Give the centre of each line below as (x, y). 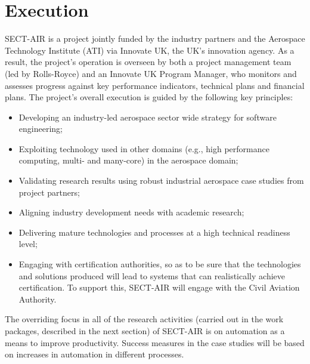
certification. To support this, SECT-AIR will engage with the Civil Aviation (159, 287)
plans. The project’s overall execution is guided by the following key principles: (149, 97)
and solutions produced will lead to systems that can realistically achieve (152, 275)
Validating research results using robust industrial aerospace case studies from (161, 181)
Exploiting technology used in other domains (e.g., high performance (144, 148)
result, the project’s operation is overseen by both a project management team (148, 62)
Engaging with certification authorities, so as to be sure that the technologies (160, 264)
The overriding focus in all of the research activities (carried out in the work (144, 319)
